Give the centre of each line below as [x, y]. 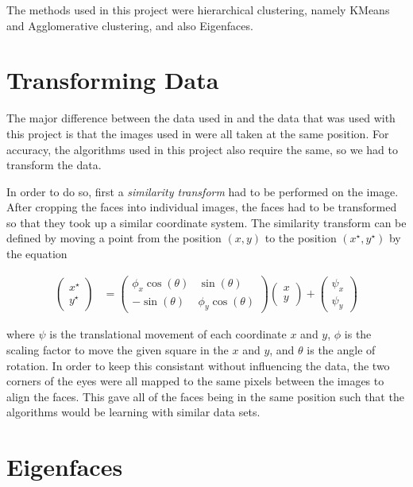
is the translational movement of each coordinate [168, 334]
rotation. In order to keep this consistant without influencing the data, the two [198, 365]
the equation [37, 254]
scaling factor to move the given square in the [118, 350]
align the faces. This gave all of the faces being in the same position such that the [205, 396]
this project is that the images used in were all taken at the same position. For [198, 133]
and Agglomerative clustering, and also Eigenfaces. [130, 25]
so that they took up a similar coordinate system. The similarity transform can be [206, 222]
